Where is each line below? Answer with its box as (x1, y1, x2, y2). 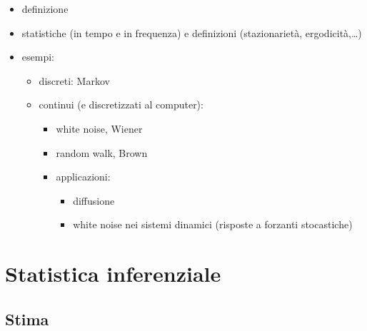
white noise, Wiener (56, 121, 143, 136)
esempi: (21, 49, 54, 64)
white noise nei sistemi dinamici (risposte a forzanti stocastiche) (73, 217, 353, 232)
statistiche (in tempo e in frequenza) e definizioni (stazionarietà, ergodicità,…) (21, 25, 362, 40)
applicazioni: (56, 169, 111, 184)
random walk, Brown (56, 145, 148, 160)
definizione (21, 1, 69, 16)
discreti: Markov (39, 73, 110, 88)
